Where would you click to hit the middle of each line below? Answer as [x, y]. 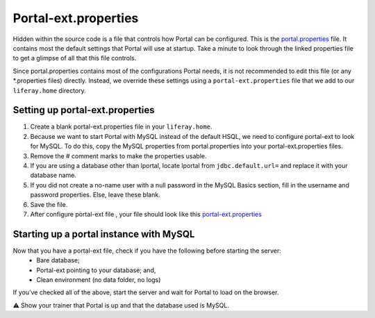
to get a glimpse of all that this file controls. [75, 58]
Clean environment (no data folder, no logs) [99, 280]
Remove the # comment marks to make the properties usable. [119, 156]
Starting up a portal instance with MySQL [104, 234]
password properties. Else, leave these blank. [95, 195]
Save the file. [49, 204]
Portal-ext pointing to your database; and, [96, 270]
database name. [53, 175]
